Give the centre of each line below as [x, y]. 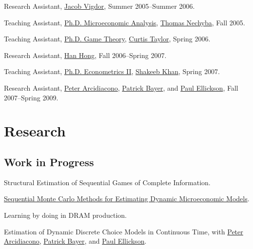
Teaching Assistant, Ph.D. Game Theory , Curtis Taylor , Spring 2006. [107, 39]
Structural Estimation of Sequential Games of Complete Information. [107, 182]
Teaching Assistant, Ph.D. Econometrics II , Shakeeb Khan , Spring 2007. [112, 71]
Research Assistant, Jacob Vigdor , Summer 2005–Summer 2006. [99, 6]
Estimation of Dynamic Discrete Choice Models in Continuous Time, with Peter [124, 231]
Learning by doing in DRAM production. [65, 215]
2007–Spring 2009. [31, 97]
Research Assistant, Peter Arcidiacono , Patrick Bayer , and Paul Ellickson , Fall [121, 87]
